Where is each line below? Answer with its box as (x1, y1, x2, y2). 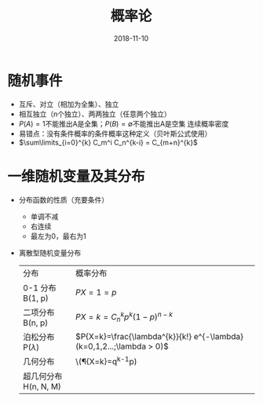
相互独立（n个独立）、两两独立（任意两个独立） (18, 109, 172, 119)
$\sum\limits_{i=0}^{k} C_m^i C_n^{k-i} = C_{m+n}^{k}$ (18, 137, 198, 147)
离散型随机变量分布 (18, 248, 82, 258)
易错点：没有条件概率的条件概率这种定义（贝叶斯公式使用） (18, 129, 212, 138)
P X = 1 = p (75, 287, 117, 298)
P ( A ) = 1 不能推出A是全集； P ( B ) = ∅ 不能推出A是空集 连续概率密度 (18, 119, 229, 128)
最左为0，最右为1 (30, 231, 87, 240)
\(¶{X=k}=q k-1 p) (75, 354, 137, 367)
